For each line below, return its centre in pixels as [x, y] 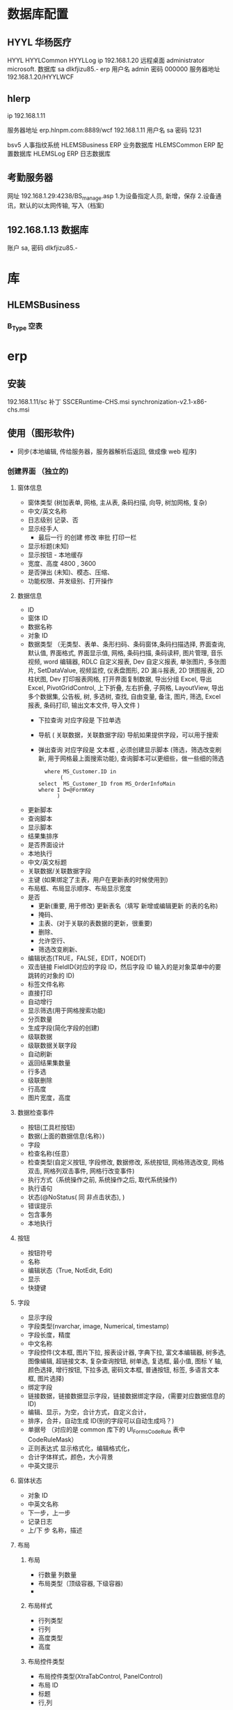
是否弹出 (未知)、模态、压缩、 [70, 572]
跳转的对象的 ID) [51, 976]
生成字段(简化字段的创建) [63, 1028]
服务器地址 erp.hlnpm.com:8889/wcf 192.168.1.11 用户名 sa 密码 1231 [104, 130]
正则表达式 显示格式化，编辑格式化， [80, 1448]
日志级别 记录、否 [53, 520]
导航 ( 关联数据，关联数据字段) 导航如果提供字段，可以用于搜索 [128, 735]
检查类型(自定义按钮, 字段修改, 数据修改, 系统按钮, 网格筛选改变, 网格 [126, 1162]
